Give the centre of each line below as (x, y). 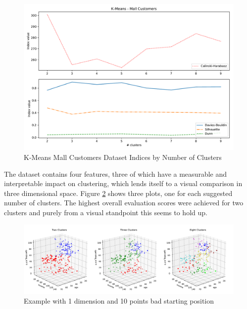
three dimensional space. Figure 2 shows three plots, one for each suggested (118, 193)
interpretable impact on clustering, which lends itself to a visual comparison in (123, 183)
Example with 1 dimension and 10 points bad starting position (119, 301)
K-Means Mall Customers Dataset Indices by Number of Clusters (123, 157)
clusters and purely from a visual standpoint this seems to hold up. (106, 212)
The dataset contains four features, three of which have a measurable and (116, 174)
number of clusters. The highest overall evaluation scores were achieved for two (124, 203)
